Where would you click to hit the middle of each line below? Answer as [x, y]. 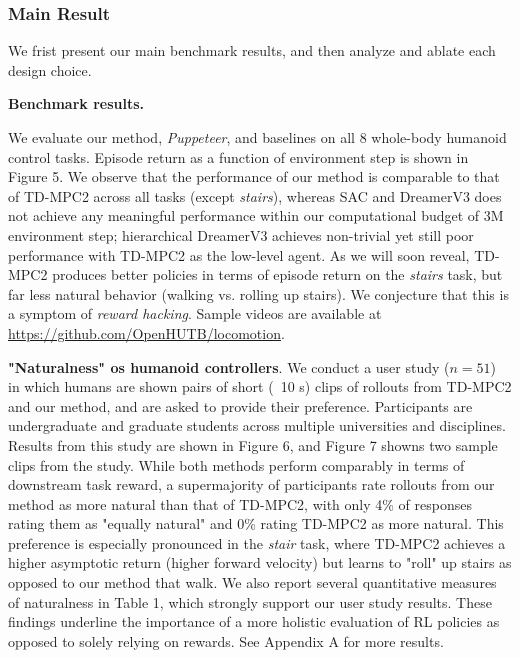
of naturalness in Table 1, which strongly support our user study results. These [250, 601]
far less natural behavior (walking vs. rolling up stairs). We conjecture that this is [258, 293]
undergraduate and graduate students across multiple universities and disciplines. [257, 425]
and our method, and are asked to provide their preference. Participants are [240, 405]
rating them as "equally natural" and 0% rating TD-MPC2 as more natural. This [256, 523]
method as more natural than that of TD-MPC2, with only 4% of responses [240, 503]
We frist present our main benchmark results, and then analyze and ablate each [252, 50]
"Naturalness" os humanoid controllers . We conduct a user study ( [229, 366]
